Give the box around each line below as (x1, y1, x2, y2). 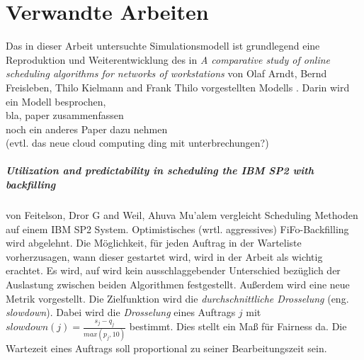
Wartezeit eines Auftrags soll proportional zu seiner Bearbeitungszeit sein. (6, 341, 327, 356)
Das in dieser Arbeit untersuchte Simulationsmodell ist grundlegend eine (6, 38, 320, 53)
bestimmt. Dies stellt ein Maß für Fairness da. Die (129, 319, 347, 334)
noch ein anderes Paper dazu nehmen (6, 121, 168, 136)
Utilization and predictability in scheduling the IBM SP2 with (6, 163, 314, 178)
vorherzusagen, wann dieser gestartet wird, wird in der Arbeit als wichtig (6, 249, 323, 264)
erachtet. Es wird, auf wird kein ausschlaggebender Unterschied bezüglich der (6, 263, 341, 278)
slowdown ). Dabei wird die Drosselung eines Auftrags (6, 305, 236, 320)
